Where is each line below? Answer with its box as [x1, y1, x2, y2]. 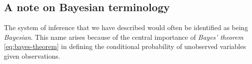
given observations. [4, 50, 60, 61]
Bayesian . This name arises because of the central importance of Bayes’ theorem [4, 32, 244, 42]
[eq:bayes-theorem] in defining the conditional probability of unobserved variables [4, 41, 246, 51]
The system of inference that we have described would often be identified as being [4, 22, 248, 32]
